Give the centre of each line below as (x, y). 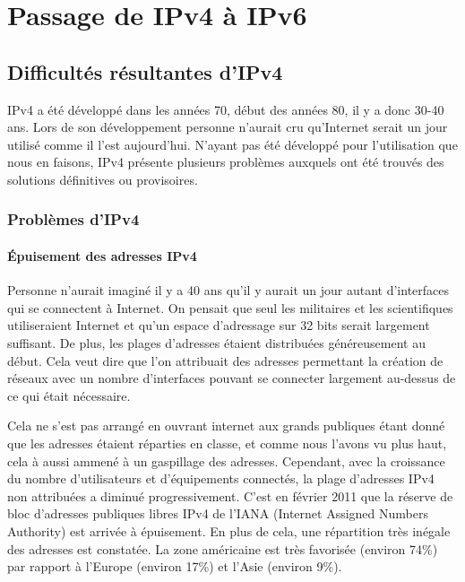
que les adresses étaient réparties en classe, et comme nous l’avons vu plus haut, (227, 443)
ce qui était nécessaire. (69, 395)
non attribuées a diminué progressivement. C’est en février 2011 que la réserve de (230, 495)
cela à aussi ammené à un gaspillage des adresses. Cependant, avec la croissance (226, 460)
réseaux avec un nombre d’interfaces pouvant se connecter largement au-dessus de (232, 378)
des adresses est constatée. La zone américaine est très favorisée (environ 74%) (223, 548)
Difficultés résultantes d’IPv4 (145, 71)
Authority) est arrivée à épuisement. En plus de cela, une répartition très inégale (229, 530)
